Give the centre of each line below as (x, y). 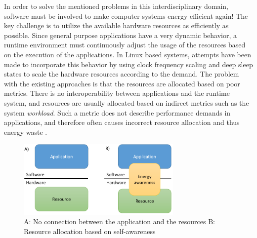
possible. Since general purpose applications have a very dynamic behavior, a (121, 35)
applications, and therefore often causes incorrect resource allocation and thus (122, 122)
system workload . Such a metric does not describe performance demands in (117, 112)
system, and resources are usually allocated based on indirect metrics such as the (127, 102)
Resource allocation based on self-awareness (90, 231)
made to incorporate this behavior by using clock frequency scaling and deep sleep (128, 64)
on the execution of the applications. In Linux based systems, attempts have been (128, 54)
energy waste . (26, 132)
